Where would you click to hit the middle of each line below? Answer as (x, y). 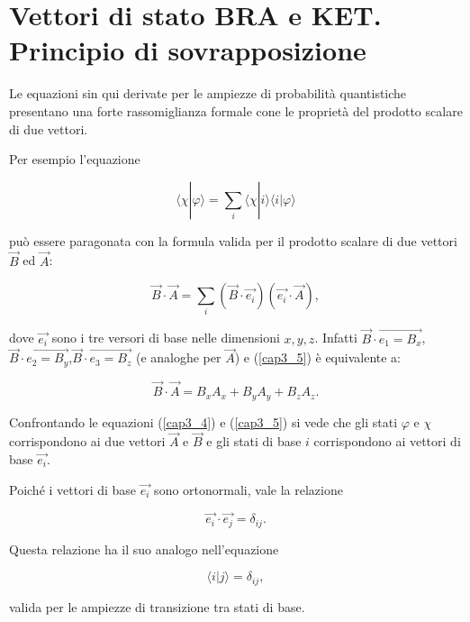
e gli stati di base (254, 441)
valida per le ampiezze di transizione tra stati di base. (157, 606)
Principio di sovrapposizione (188, 50)
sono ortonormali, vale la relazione (249, 489)
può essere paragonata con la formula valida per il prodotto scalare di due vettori (233, 240)
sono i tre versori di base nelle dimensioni (166, 338)
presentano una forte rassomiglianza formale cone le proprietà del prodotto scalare (236, 110)
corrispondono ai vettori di (387, 441)
